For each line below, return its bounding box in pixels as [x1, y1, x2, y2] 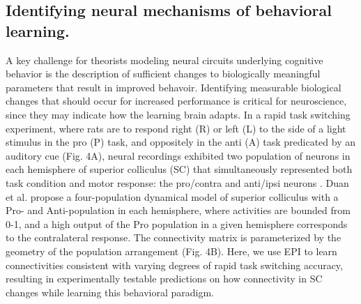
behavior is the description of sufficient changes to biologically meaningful [6, 66, 321, 81]
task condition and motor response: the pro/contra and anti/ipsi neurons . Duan [6, 175, 349, 190]
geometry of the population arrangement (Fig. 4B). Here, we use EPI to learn [6, 243, 337, 258]
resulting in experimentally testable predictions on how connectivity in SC [6, 271, 323, 286]
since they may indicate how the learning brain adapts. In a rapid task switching [6, 107, 351, 121]
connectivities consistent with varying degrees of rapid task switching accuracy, [6, 257, 343, 272]
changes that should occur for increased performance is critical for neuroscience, [6, 93, 347, 108]
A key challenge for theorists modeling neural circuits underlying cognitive [6, 52, 323, 67]
